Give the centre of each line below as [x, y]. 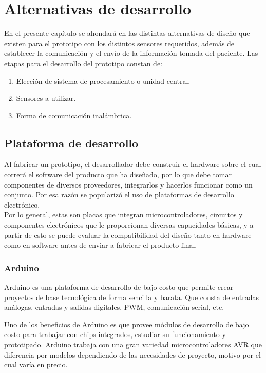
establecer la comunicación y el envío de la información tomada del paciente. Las [131, 53]
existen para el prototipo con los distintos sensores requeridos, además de [119, 43]
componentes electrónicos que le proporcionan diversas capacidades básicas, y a [129, 225]
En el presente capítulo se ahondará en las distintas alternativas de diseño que [127, 33]
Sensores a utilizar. [46, 98]
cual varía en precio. [36, 365]
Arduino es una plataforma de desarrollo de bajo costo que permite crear [119, 287]
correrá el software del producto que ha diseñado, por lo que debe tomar [118, 174]
